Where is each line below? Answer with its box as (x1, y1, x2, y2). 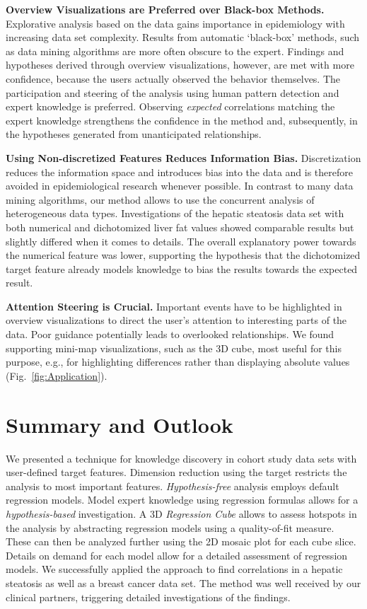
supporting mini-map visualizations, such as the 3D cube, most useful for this (6, 340, 342, 355)
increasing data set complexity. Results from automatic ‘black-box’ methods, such (6, 30, 360, 45)
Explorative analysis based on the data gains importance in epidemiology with (6, 16, 345, 30)
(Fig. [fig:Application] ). (6, 368, 107, 383)
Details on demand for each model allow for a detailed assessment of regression (6, 547, 348, 562)
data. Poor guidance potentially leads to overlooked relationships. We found (6, 327, 334, 342)
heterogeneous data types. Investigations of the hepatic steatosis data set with (6, 206, 344, 221)
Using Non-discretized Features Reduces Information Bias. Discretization (6, 150, 361, 165)
